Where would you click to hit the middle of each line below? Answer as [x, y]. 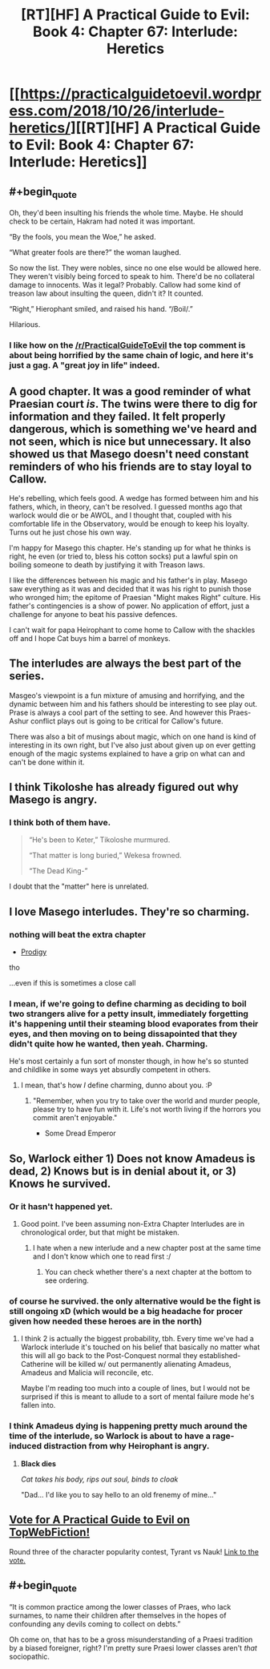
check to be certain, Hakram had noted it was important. [102, 221]
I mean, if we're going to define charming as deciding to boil [128, 1004]
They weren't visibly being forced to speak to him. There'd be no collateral [132, 276]
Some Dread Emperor [81, 1133]
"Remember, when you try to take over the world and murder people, [146, 1101]
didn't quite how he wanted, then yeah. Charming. [109, 1044]
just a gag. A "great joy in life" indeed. [85, 365]
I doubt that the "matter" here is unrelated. [79, 886]
